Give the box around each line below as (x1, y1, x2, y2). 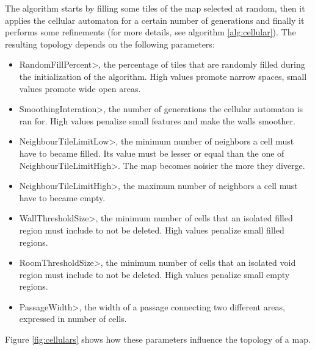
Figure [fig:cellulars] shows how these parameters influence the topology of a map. (5, 333, 311, 346)
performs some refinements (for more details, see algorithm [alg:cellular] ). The (5, 26, 296, 38)
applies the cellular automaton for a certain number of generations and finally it (5, 13, 305, 26)
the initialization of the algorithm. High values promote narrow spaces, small (19, 70, 307, 82)
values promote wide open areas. (19, 82, 141, 95)
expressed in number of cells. (19, 312, 127, 325)
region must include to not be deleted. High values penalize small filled (19, 223, 284, 236)
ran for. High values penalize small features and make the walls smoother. (19, 114, 295, 127)
